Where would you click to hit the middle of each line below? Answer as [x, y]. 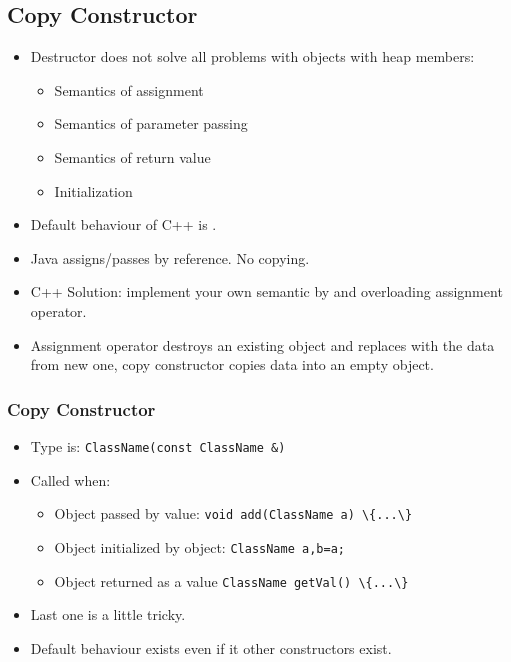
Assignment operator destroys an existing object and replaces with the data [262, 344]
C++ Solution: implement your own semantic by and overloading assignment [266, 291]
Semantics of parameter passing [151, 123]
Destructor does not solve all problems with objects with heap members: [252, 56]
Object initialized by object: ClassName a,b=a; [199, 546]
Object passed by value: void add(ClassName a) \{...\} [233, 513]
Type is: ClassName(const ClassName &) [158, 445]
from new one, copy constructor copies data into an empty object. [232, 364]
